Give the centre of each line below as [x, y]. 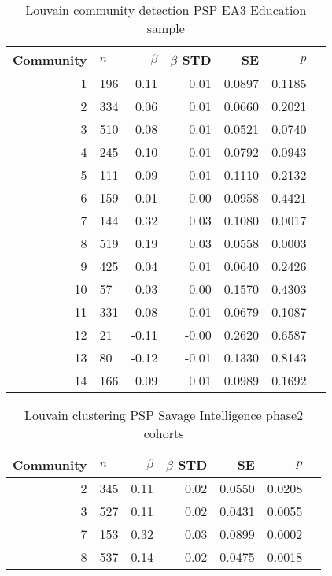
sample [166, 28]
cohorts [164, 433]
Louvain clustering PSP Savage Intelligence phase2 [164, 415]
